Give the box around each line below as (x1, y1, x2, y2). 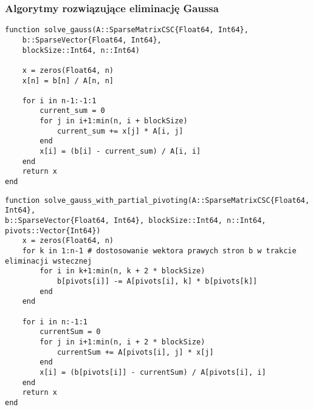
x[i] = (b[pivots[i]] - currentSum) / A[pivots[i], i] (40, 367, 266, 377)
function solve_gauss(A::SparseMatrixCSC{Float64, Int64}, (5, 26, 249, 35)
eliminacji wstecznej (5, 256, 92, 265)
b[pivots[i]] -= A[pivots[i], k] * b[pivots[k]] (57, 276, 258, 285)
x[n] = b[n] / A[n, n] (22, 76, 114, 85)
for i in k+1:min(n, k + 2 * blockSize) (40, 267, 205, 276)
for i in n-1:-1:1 (22, 96, 97, 105)
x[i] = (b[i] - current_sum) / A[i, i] (40, 147, 201, 156)
